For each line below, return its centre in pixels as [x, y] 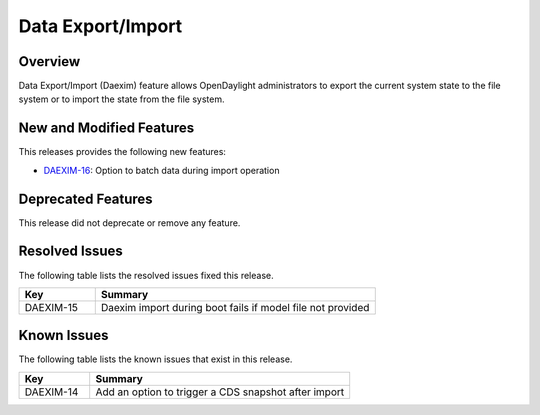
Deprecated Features [86, 198]
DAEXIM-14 [51, 392]
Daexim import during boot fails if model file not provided [235, 307]
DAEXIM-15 [51, 307]
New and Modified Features [106, 128]
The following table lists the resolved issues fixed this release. [146, 275]
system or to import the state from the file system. [121, 99]
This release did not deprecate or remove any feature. [129, 222]
